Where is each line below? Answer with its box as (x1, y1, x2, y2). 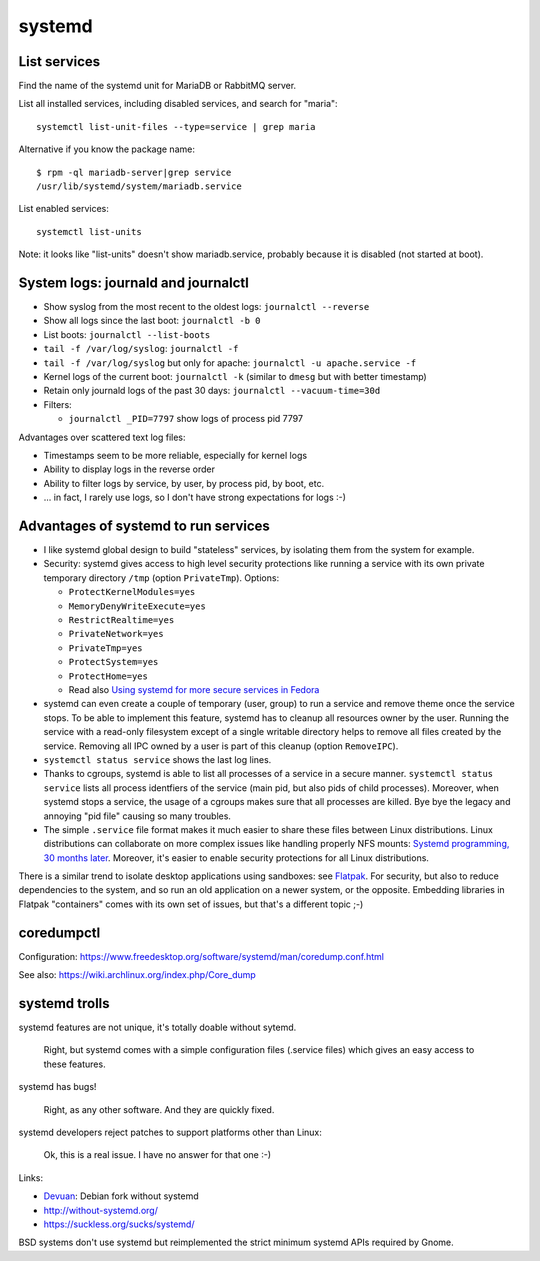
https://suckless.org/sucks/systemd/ (43, 1218, 195, 1230)
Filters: (43, 398, 72, 410)
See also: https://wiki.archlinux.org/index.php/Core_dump (18, 969, 257, 981)
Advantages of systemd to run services (18, 517, 270, 534)
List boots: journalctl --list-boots (43, 328, 211, 340)
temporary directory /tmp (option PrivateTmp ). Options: (43, 571, 280, 584)
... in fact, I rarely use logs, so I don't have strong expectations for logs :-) (43, 491, 347, 504)
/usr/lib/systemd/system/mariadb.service (36, 181, 242, 192)
